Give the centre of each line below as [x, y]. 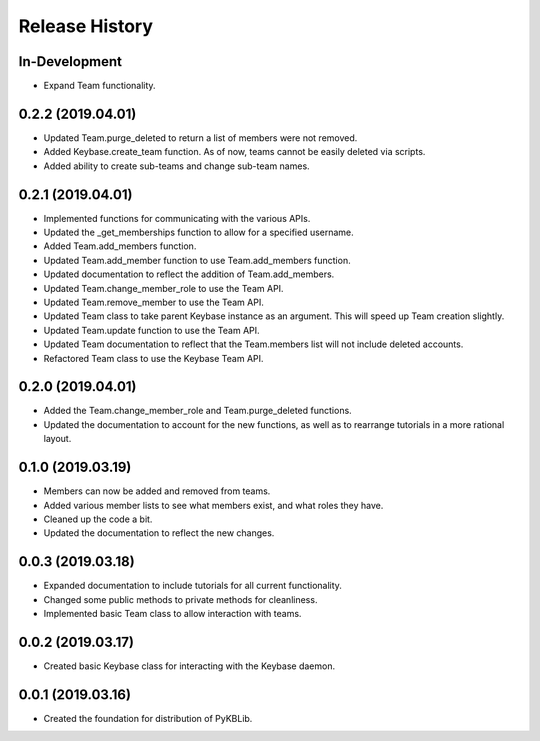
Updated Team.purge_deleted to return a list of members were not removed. [200, 137]
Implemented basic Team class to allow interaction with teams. [172, 614]
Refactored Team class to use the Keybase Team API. [153, 358]
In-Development [70, 61]
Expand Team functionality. [99, 86]
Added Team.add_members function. [120, 246]
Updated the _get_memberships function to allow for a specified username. [198, 232]
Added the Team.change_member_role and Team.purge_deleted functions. [197, 411]
